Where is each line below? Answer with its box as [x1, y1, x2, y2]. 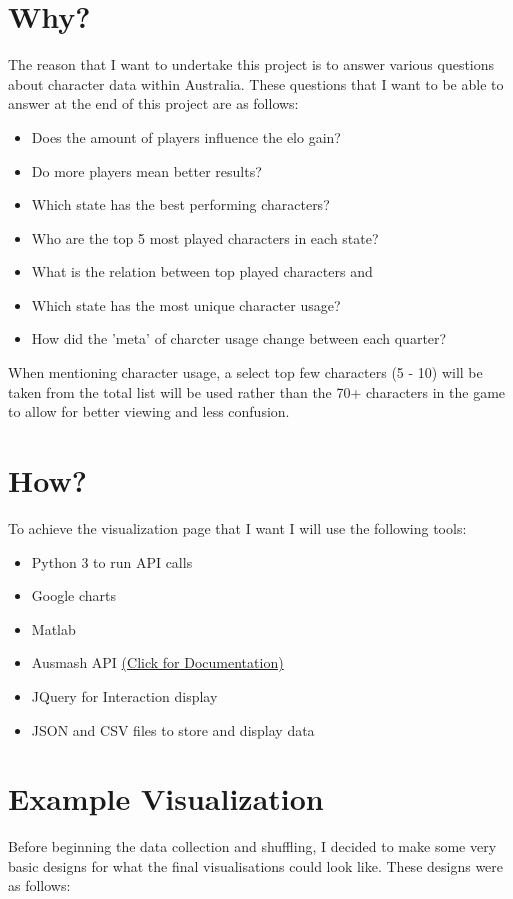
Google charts [31, 585, 117, 606]
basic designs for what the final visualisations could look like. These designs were [8, 855, 504, 876]
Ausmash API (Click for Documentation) [31, 652, 284, 673]
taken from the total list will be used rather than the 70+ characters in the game [8, 381, 506, 402]
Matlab [31, 618, 76, 639]
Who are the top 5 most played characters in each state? [31, 227, 379, 248]
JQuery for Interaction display [31, 685, 218, 706]
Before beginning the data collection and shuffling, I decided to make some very [8, 836, 497, 857]
